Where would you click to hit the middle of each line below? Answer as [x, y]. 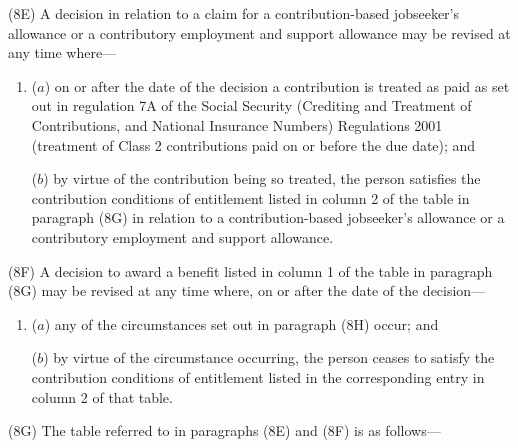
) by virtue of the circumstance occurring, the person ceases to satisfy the [269, 357]
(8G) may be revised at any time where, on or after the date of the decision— [247, 290]
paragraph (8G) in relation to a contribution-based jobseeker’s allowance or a [268, 217]
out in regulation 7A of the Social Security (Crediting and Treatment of [251, 105]
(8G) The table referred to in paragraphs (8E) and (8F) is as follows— [224, 430]
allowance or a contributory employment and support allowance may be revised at [259, 32]
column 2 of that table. [102, 396]
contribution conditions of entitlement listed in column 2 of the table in [250, 197]
